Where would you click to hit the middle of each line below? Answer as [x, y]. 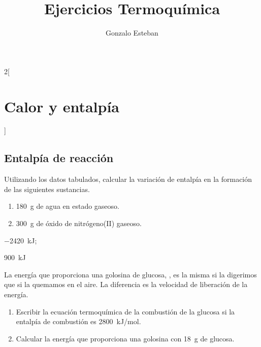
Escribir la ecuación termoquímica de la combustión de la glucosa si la [125, 311]
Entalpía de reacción [59, 158]
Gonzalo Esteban [132, 33]
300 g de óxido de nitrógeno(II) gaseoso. [79, 223]
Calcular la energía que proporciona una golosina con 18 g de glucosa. [125, 338]
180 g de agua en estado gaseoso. [68, 206]
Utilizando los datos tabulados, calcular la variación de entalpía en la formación [128, 179]
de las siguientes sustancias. [47, 189]
